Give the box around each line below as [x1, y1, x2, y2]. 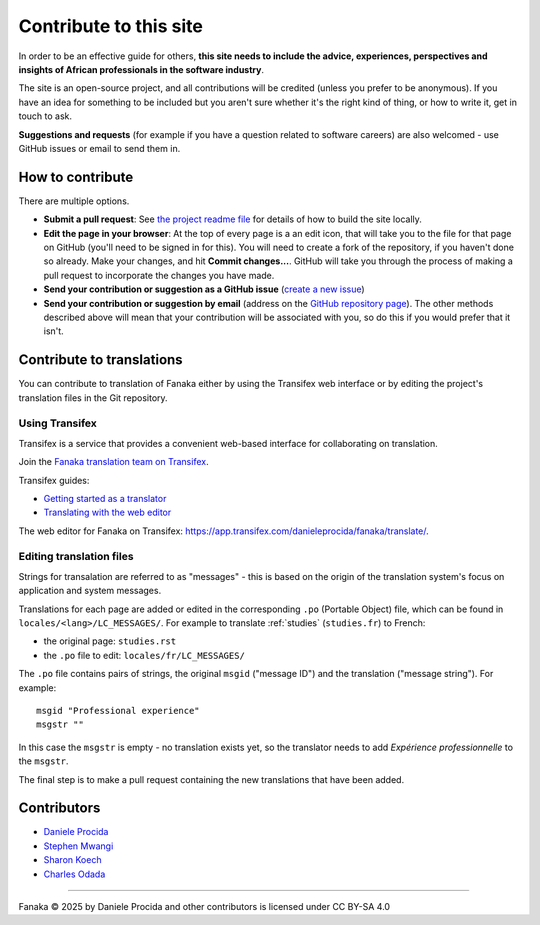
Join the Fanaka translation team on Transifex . [18, 456, 209, 468]
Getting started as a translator [43, 492, 167, 504]
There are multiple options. [18, 195, 130, 207]
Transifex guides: [18, 474, 90, 486]
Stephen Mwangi [43, 840, 114, 852]
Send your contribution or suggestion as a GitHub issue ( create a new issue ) [43, 283, 365, 295]
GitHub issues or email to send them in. [18, 142, 181, 154]
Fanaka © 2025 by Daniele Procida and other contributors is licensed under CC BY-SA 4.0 [18, 901, 390, 912]
